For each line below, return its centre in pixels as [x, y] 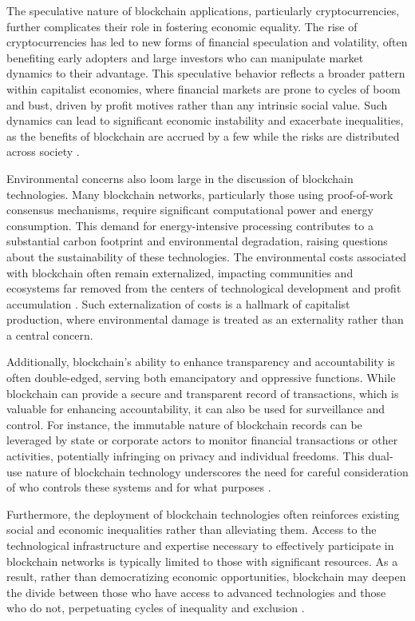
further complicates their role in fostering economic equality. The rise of [182, 26]
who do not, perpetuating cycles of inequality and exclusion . [156, 608]
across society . [43, 151]
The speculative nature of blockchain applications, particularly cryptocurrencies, [203, 10]
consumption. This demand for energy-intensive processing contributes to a [190, 225]
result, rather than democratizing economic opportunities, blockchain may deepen [206, 577]
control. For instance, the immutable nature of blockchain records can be [184, 424]
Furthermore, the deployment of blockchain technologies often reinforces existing [203, 514]
